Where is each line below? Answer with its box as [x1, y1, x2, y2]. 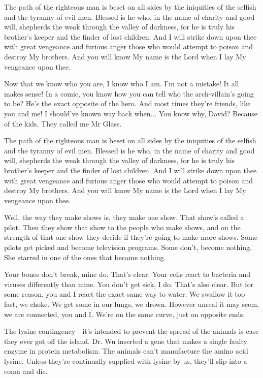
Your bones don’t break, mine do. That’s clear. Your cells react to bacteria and [4, 269, 251, 279]
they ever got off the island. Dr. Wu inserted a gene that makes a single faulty [4, 335, 247, 346]
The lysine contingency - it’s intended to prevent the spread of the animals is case [4, 326, 259, 336]
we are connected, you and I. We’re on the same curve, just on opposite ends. [4, 308, 245, 319]
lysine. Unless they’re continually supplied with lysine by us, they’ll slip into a [4, 356, 247, 366]
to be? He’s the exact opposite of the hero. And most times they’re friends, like [4, 98, 251, 109]
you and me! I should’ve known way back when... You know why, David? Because [4, 108, 258, 118]
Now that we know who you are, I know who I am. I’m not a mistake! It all [4, 78, 239, 89]
